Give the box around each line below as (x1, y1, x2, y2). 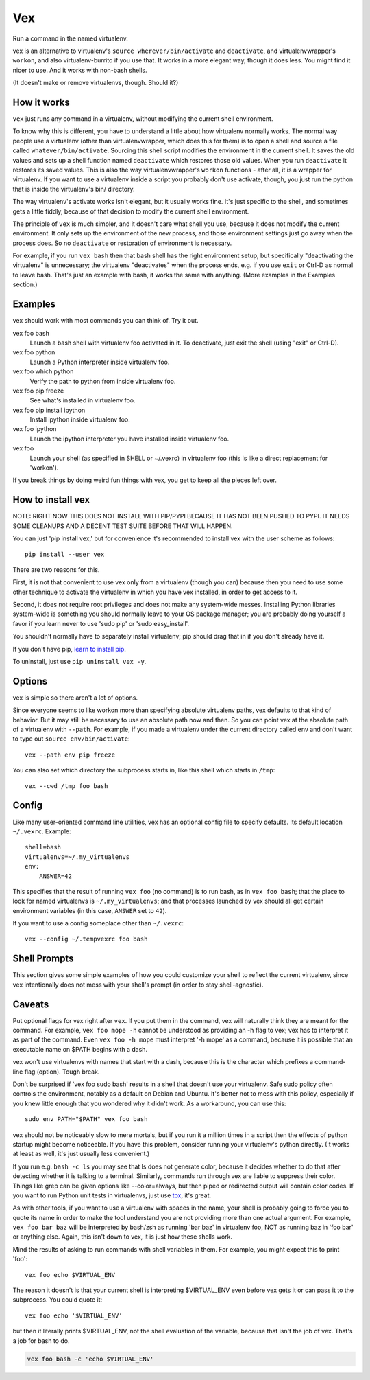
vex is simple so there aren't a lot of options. (12, 693, 138, 702)
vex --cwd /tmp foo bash (25, 782, 108, 790)
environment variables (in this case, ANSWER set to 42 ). (12, 906, 167, 915)
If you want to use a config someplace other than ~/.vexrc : (12, 919, 184, 928)
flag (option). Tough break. (24, 1068, 100, 1076)
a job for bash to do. (12, 1336, 70, 1345)
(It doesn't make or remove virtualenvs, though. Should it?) (12, 79, 179, 87)
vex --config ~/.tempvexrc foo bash (25, 935, 148, 943)
